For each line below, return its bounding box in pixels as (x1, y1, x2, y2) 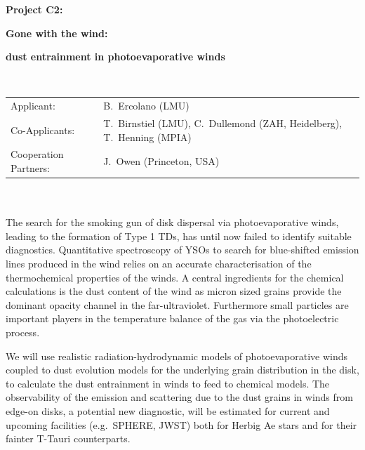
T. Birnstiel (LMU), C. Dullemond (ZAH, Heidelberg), (103, 115, 343, 130)
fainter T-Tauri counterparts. (6, 431, 131, 446)
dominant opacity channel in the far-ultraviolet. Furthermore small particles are (6, 297, 349, 312)
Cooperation (11, 147, 64, 161)
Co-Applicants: (11, 122, 75, 137)
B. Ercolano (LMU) (103, 98, 190, 113)
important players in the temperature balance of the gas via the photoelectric (6, 311, 339, 326)
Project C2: (6, 2, 63, 16)
